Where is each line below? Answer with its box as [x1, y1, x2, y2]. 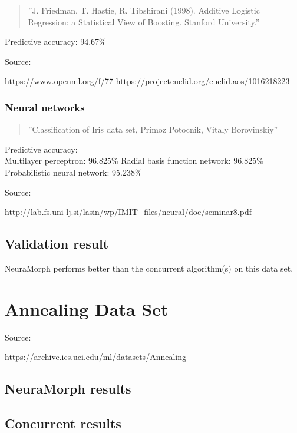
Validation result [5, 234, 109, 253]
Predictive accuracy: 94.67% [5, 35, 106, 48]
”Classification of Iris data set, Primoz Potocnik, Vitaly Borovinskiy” [28, 123, 278, 135]
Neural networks [5, 100, 85, 114]
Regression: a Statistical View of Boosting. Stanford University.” [28, 15, 260, 28]
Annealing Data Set [5, 296, 169, 320]
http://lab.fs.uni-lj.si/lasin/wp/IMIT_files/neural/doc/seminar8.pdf [5, 206, 252, 218]
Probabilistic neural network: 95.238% [5, 166, 142, 178]
